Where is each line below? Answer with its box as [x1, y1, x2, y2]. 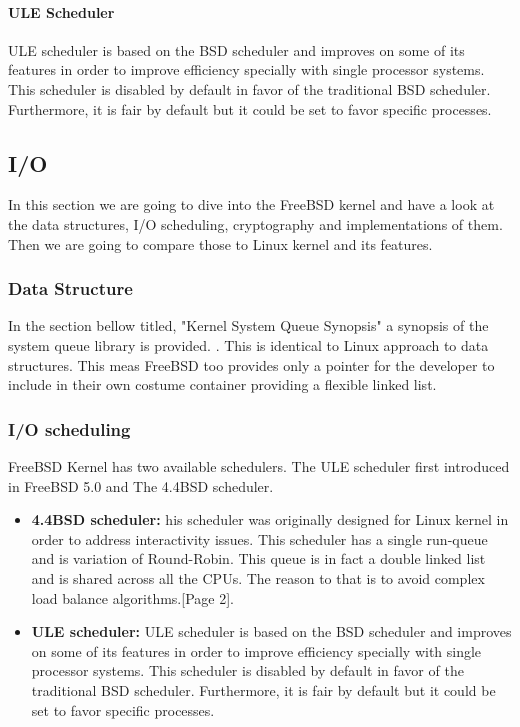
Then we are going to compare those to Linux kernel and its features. [8, 233, 433, 254]
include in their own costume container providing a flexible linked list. [8, 374, 437, 395]
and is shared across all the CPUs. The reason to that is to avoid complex [31, 567, 485, 588]
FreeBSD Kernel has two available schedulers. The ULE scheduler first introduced [8, 455, 510, 476]
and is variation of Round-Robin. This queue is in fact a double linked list [31, 548, 486, 569]
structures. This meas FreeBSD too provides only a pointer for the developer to [8, 354, 495, 375]
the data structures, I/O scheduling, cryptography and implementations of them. [8, 213, 503, 234]
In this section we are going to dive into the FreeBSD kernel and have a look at [8, 194, 495, 215]
